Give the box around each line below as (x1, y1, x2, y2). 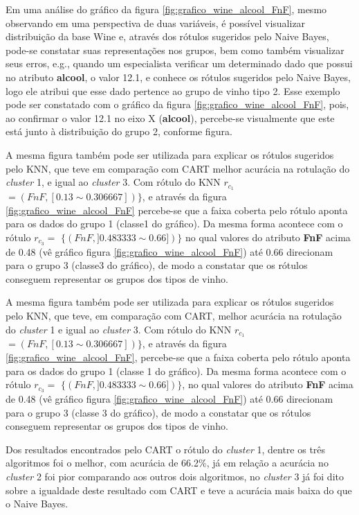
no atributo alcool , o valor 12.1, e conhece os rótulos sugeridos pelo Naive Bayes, (6, 69, 351, 84)
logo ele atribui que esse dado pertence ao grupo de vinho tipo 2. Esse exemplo (6, 83, 340, 98)
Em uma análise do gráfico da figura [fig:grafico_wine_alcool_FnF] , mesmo (6, 2, 327, 16)
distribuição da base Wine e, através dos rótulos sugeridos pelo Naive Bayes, (6, 29, 329, 44)
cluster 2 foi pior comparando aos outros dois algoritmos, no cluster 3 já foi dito (6, 469, 344, 484)
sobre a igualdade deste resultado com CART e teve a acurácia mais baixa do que (6, 482, 352, 497)
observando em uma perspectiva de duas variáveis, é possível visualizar (6, 15, 306, 30)
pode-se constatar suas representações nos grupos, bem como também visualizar (6, 42, 344, 57)
